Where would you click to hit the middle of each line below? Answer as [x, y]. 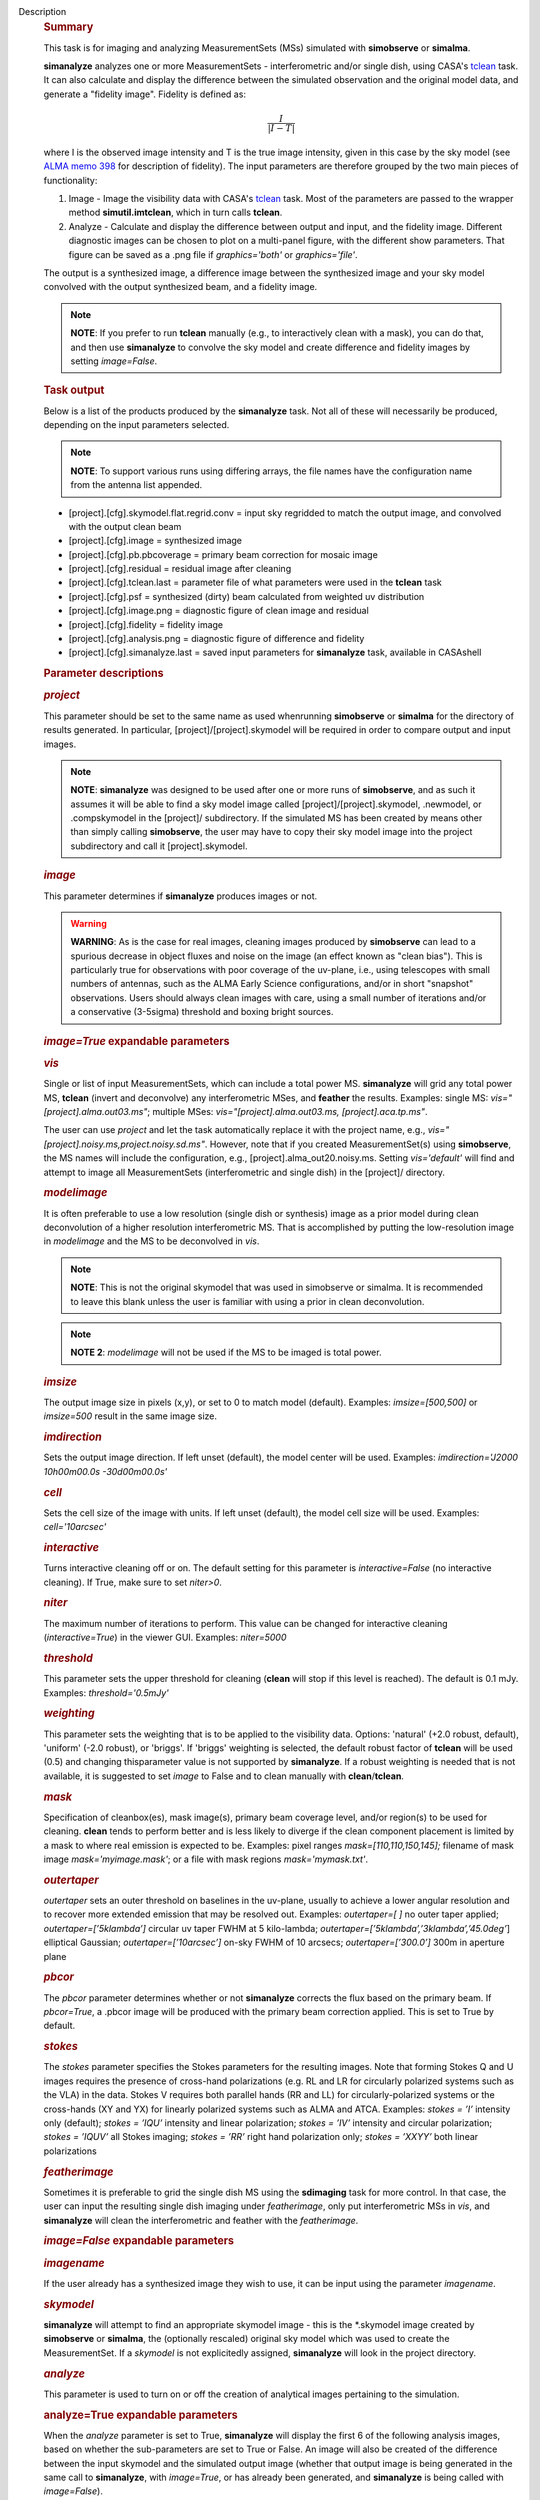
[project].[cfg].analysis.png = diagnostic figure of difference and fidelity [216, 639]
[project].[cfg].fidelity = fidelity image [146, 624]
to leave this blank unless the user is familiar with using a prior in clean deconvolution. [247, 1301]
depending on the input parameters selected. [136, 424]
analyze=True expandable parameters [141, 2415]
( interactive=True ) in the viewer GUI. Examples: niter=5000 [165, 1637]
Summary [68, 27]
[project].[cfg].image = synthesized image [155, 541]
